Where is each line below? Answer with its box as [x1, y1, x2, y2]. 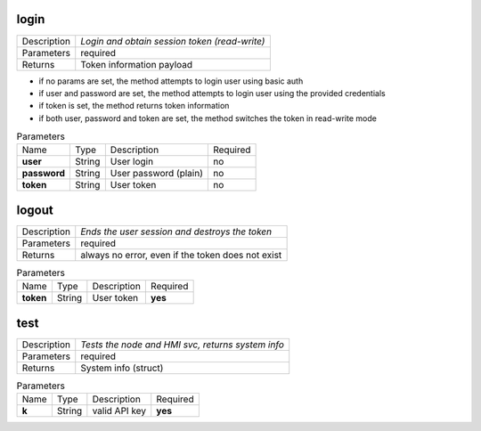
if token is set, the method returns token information [38, 101, 230, 111]
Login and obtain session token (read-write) [80, 35, 265, 47]
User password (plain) [110, 167, 204, 180]
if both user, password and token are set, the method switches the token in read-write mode [38, 112, 378, 124]
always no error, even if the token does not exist [80, 248, 282, 261]
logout [16, 202, 53, 217]
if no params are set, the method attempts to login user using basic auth [38, 76, 304, 86]
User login [110, 156, 154, 168]
